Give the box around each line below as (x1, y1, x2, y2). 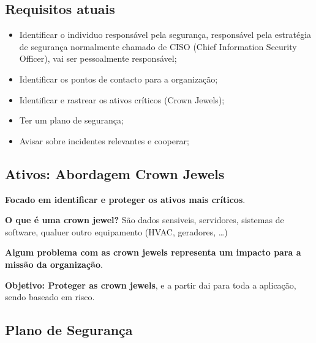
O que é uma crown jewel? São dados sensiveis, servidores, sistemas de (5, 213, 284, 226)
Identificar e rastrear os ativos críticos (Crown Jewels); (19, 93, 225, 106)
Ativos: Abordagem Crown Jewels (5, 164, 225, 183)
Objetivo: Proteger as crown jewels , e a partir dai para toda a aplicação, (5, 278, 296, 291)
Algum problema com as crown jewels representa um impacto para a (5, 246, 301, 259)
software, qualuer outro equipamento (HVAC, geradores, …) (5, 225, 228, 238)
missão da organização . (5, 257, 103, 270)
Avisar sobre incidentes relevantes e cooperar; (19, 134, 189, 147)
